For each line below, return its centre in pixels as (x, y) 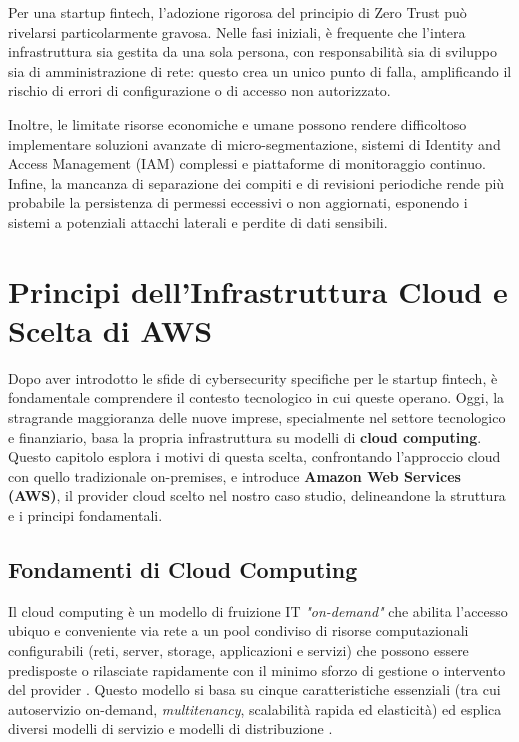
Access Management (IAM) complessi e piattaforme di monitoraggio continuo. (247, 163)
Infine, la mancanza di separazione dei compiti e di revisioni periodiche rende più (256, 182)
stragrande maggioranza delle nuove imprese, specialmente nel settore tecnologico (257, 417)
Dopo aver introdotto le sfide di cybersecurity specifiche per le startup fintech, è (253, 377)
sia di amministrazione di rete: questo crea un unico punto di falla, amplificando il (260, 70)
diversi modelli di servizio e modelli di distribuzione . (170, 728)
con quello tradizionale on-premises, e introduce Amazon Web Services (234, 475)
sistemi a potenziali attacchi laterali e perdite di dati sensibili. (198, 221)
